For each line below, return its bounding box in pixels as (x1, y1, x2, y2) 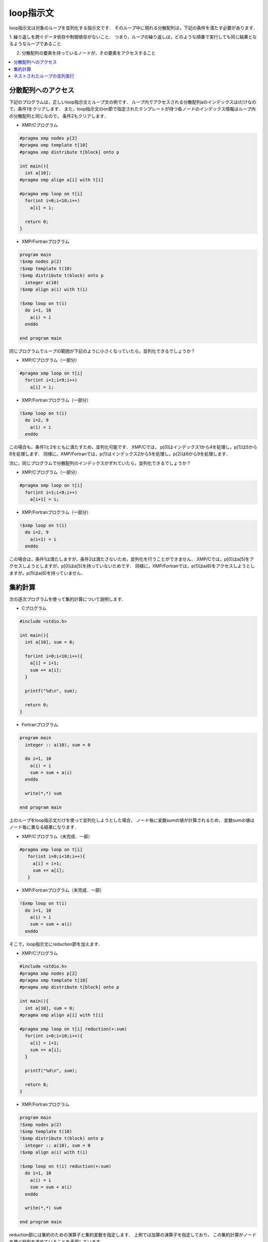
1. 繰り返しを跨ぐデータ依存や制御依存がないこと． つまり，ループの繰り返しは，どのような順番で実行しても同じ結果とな (9, 34, 257, 40)
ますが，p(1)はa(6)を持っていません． (9, 570, 86, 576)
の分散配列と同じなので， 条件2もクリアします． (9, 113, 109, 119)
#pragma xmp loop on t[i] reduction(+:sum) (19, 1026, 128, 1032)
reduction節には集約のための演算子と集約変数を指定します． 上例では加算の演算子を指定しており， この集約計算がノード (9, 1232, 257, 1238)
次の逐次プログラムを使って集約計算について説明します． (9, 596, 126, 602)
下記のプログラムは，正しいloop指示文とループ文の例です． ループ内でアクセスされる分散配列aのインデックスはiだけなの (9, 99, 257, 105)
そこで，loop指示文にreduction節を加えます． (9, 941, 103, 947)
